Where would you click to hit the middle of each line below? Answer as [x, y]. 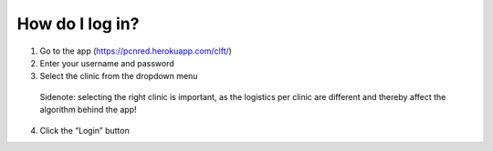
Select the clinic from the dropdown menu [119, 76]
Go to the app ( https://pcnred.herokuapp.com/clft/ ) [136, 51]
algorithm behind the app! [88, 110]
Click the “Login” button [84, 130]
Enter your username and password [107, 63]
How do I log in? [78, 24]
